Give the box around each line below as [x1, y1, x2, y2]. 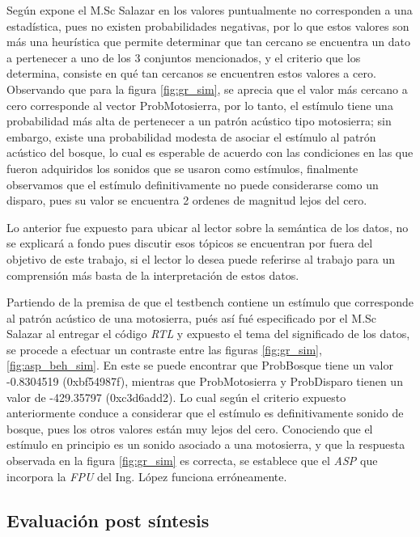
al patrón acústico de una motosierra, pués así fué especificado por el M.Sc [6, 309, 377, 326]
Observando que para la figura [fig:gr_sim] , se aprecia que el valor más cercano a [6, 80, 408, 97]
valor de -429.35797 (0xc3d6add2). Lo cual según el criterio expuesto [6, 388, 346, 405]
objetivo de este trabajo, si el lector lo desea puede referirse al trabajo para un [6, 250, 396, 267]
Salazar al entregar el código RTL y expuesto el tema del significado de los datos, [6, 325, 410, 342]
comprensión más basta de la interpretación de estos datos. [6, 266, 299, 283]
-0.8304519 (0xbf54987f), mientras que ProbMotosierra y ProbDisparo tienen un [6, 373, 403, 390]
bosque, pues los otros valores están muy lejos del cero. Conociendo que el [6, 420, 373, 437]
